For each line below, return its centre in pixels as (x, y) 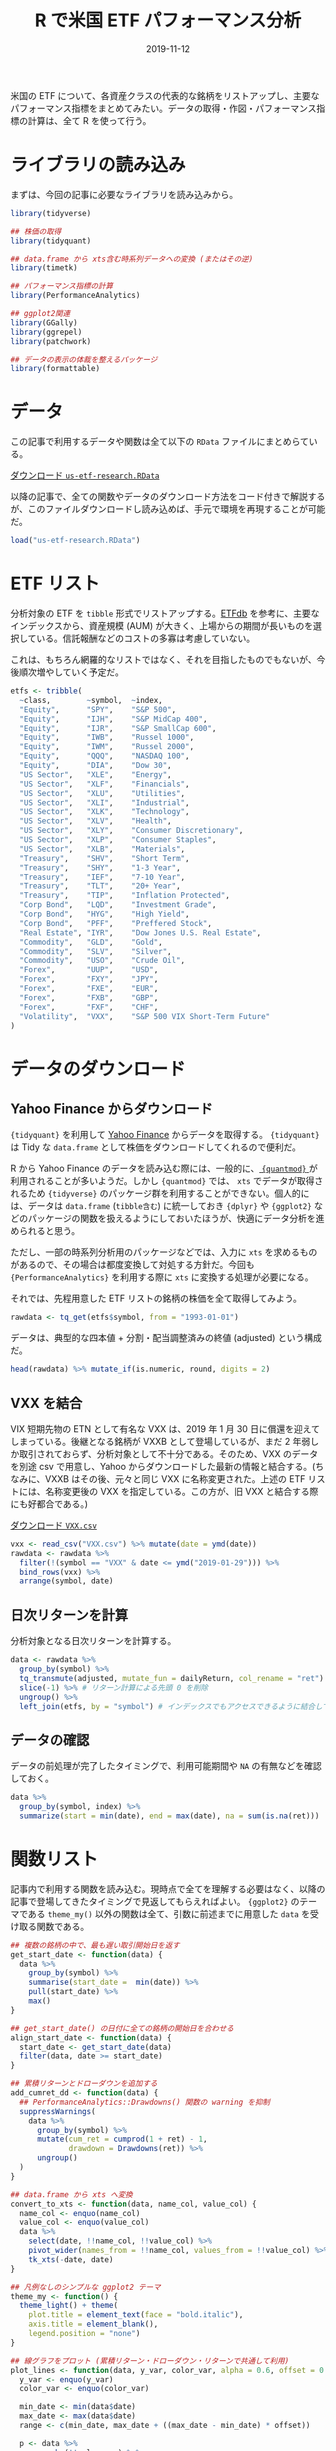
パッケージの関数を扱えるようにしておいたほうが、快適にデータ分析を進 (176, 1218)
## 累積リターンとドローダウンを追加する (84, 2084)
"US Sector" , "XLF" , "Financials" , (104, 784)
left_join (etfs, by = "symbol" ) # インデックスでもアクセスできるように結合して (174, 1706)
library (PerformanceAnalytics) (75, 296)
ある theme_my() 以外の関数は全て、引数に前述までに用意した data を (169, 1913)
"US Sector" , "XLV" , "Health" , (95, 821)
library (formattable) (55, 369)
